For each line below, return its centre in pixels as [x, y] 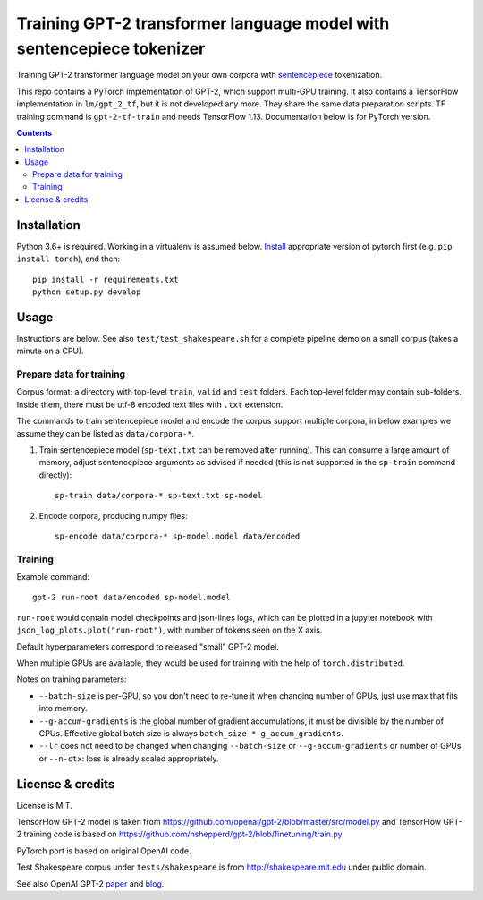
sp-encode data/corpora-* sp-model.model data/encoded [178, 536]
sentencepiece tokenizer [111, 48]
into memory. [64, 709]
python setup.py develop [87, 292]
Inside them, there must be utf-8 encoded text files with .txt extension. [150, 404]
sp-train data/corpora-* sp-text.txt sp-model [159, 496]
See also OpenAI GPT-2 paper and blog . [90, 883]
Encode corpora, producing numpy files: [113, 515]
